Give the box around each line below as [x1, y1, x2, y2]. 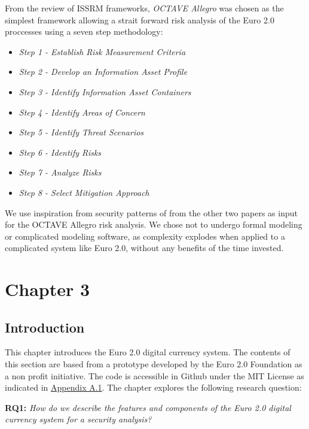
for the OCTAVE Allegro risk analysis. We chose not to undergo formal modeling [5, 218, 302, 231]
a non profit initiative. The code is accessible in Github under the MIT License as [5, 369, 304, 382]
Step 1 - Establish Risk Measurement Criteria [19, 45, 186, 58]
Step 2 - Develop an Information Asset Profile [19, 65, 188, 78]
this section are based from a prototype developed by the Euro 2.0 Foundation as [5, 358, 302, 370]
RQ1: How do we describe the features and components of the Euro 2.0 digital [5, 401, 291, 413]
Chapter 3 [5, 277, 90, 301]
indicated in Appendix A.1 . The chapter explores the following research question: [5, 381, 302, 394]
